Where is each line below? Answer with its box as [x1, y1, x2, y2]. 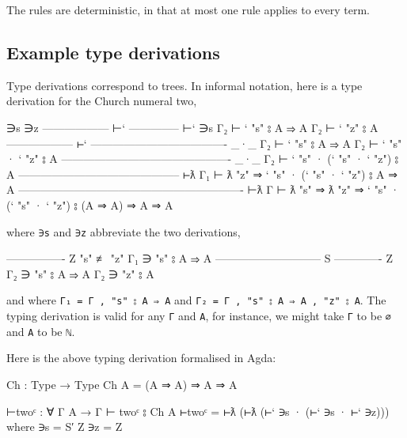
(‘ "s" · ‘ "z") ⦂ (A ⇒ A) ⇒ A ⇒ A [6, 196, 173, 213]
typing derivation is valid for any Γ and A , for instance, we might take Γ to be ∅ [6, 308, 391, 324]
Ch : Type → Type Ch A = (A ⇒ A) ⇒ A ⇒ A [6, 376, 238, 392]
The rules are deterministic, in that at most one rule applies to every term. [6, 2, 371, 17]
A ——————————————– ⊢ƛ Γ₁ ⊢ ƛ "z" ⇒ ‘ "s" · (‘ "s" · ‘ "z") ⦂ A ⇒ [6, 165, 397, 182]
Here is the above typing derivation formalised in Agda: [6, 349, 276, 366]
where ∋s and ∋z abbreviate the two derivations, [6, 223, 241, 240]
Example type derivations [6, 40, 220, 64]
